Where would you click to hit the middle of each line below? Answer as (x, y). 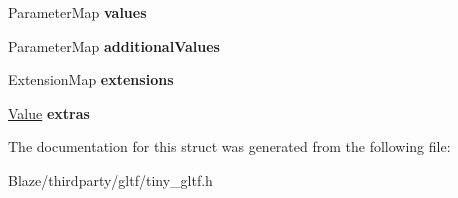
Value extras (49, 112)
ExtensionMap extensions (91, 79)
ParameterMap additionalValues (114, 45)
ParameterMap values (77, 12)
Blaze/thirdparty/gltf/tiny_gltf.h (110, 179)
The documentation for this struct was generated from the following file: (229, 146)
